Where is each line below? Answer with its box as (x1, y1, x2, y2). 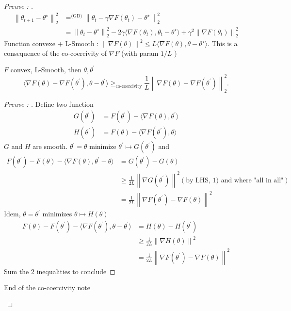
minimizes (42, 209, 72, 219)
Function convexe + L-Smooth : (4, 38, 99, 49)
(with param (121, 48, 159, 58)
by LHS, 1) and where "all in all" (186, 177, 284, 184)
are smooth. (32, 141, 68, 151)
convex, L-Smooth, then (10, 64, 81, 74)
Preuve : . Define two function (4, 98, 94, 109)
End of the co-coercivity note (4, 282, 90, 293)
